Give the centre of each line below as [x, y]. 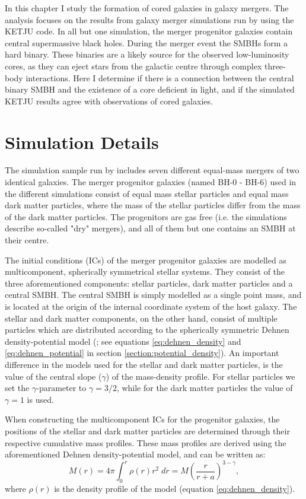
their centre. [27, 240]
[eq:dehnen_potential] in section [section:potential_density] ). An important [142, 353]
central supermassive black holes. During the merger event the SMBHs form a [146, 42]
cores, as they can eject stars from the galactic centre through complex [133, 66]
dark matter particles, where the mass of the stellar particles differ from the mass [153, 205]
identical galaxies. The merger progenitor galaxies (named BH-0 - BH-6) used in [151, 182]
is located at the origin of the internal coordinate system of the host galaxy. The [151, 306]
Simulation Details [82, 142]
